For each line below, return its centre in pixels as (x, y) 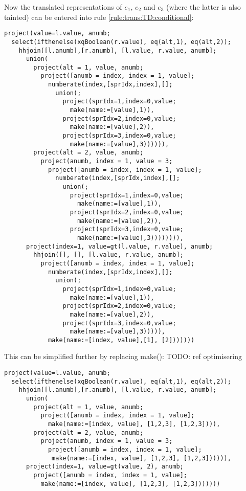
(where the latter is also (204, 7)
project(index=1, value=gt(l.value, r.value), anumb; (119, 246)
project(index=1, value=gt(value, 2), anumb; (105, 467)
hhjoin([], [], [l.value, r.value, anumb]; (108, 255)
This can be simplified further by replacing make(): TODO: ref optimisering (123, 356)
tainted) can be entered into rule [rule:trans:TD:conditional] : (99, 17)
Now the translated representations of (63, 7)
